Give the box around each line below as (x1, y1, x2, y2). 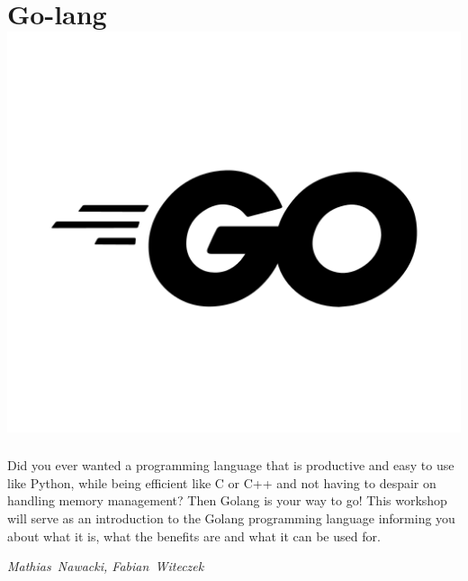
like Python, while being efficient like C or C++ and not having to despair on (7, 473, 436, 492)
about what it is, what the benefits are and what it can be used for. (7, 526, 381, 545)
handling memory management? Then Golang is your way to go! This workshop (7, 491, 447, 510)
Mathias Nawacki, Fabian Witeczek (7, 557, 204, 576)
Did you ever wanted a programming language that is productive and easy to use (7, 456, 454, 475)
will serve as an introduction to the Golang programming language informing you (7, 509, 455, 528)
